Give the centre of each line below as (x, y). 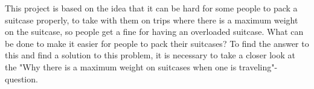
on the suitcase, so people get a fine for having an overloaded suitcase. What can (154, 32)
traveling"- (258, 66)
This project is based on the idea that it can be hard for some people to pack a (151, 8)
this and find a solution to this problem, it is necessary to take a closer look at (150, 55)
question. (21, 78)
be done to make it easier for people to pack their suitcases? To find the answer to (157, 43)
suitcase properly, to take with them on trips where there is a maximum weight (152, 20)
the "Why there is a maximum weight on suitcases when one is (121, 66)
